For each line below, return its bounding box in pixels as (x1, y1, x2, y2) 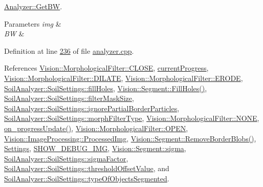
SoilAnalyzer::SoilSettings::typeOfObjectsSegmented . (4, 173, 169, 183)
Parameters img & (4, 18, 61, 29)
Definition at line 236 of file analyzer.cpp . (4, 45, 134, 56)
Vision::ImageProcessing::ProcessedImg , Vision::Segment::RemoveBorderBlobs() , (4, 133, 256, 143)
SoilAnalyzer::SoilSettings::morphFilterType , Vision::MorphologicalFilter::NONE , (4, 113, 259, 123)
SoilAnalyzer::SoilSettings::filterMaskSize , (4, 93, 134, 103)
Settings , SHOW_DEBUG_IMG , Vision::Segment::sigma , (4, 143, 186, 154)
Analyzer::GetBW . (4, 1, 62, 11)
